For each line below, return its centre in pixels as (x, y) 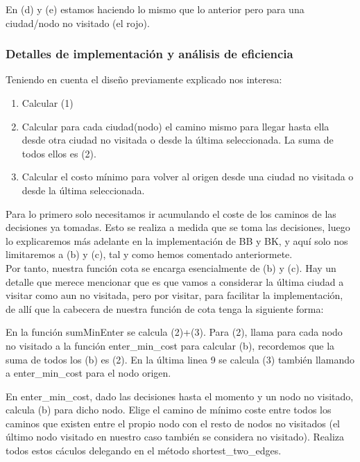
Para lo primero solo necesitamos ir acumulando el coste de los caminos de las (171, 213)
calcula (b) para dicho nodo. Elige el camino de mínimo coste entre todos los (169, 410)
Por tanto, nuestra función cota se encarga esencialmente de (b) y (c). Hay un (171, 267)
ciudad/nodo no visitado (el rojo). (78, 23)
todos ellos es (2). (59, 153)
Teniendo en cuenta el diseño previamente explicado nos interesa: (144, 79)
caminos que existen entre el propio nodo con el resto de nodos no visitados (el (173, 423)
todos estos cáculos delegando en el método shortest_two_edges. (144, 451)
